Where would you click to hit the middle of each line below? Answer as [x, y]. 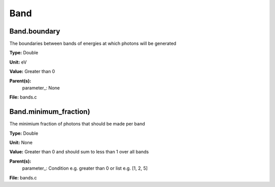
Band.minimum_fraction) [50, 112]
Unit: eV [18, 62]
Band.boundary [35, 31]
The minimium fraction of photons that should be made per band [77, 124]
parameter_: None [41, 88]
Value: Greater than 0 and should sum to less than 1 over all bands [79, 152]
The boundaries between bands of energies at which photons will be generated [93, 44]
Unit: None [21, 143]
